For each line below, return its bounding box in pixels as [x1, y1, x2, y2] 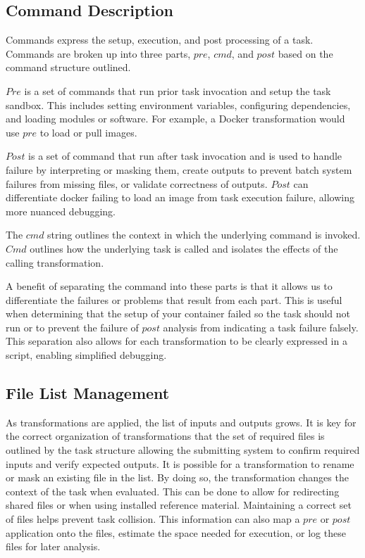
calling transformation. [6, 255, 104, 270]
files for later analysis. [6, 539, 101, 554]
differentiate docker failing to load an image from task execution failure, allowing [6, 190, 354, 205]
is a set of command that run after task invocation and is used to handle [28, 148, 342, 163]
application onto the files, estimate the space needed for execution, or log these [6, 525, 346, 540]
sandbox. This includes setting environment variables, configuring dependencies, [6, 97, 351, 112]
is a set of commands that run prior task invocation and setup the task [24, 83, 331, 98]
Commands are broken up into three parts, [6, 46, 191, 61]
